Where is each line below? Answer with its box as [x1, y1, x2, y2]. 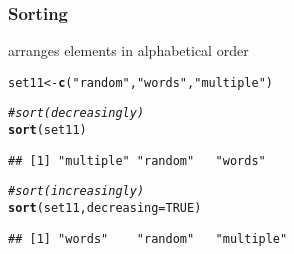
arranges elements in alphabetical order [8, 40, 249, 61]
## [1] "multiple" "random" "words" [8, 153, 266, 168]
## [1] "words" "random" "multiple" [8, 231, 288, 246]
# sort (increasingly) [8, 184, 145, 199]
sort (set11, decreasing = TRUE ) [8, 201, 202, 216]
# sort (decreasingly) [8, 106, 145, 121]
